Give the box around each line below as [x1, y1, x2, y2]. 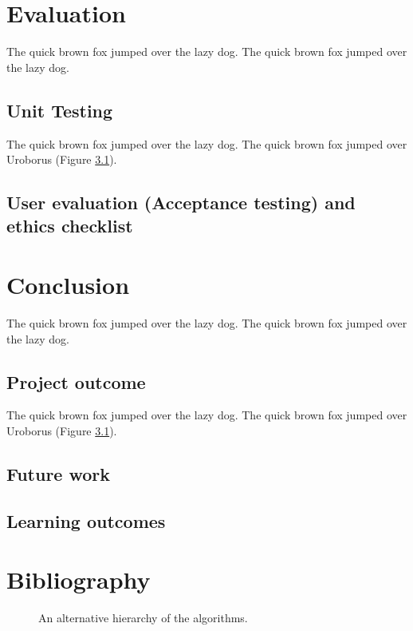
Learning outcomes [6, 508, 166, 533]
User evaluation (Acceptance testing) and [6, 190, 356, 215]
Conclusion [6, 268, 130, 301]
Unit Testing [6, 97, 113, 122]
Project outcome [6, 369, 146, 394]
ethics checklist [6, 213, 133, 238]
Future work [6, 461, 111, 486]
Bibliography [6, 563, 151, 596]
